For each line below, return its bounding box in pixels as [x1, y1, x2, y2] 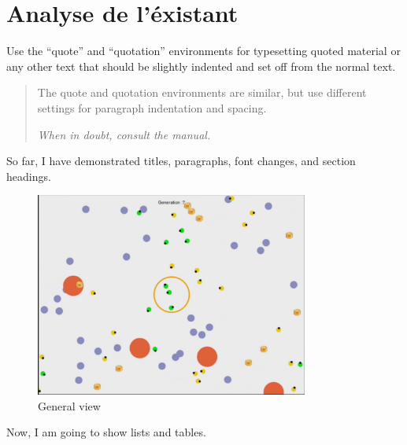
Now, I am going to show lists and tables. [6, 424, 206, 440]
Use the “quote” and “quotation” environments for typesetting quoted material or [6, 42, 401, 59]
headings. [6, 167, 51, 184]
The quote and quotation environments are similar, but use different [37, 84, 367, 101]
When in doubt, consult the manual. [37, 126, 211, 142]
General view [38, 397, 101, 414]
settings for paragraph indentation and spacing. [37, 99, 267, 116]
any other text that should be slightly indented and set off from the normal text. [6, 57, 396, 74]
